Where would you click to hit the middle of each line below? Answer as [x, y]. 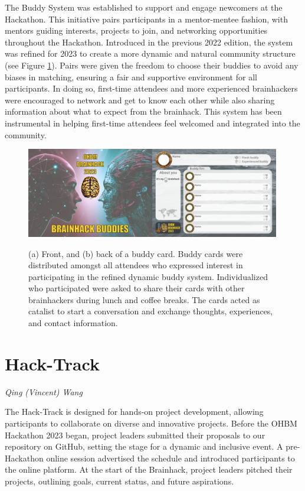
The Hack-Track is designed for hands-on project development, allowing [134, 412]
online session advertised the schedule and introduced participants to [170, 458]
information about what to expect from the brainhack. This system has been [143, 111]
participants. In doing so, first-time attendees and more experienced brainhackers [151, 88]
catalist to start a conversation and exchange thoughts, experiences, [151, 311]
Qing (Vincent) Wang [44, 391]
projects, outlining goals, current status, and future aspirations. [119, 481]
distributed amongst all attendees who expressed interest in [136, 265]
